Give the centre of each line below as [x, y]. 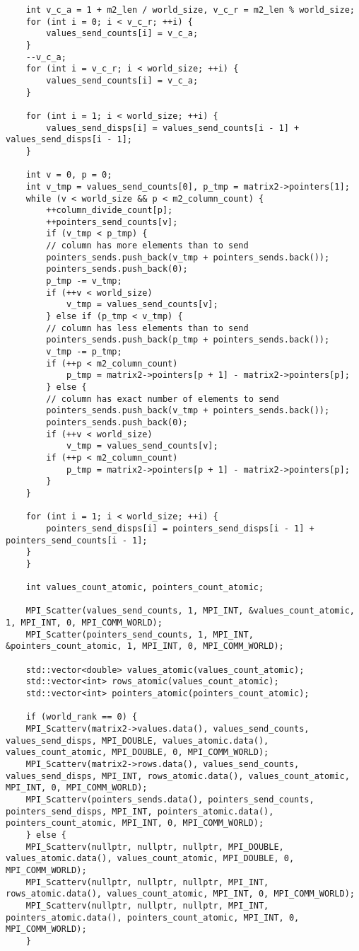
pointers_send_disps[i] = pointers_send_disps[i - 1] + [180, 528]
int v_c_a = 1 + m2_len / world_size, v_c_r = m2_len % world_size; [190, 10]
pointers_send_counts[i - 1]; [77, 540]
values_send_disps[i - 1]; [69, 140]
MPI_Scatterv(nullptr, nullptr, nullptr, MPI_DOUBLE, [155, 847]
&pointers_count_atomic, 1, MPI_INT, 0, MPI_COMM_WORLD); [145, 646]
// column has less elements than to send [147, 328]
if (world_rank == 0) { [82, 717]
